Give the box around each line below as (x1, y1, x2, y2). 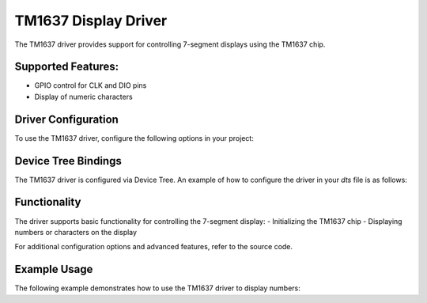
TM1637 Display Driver (14, 12, 168, 29)
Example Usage (14, 263, 93, 276)
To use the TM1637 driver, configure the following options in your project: (14, 133, 255, 142)
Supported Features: (14, 60, 119, 74)
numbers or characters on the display (14, 227, 138, 237)
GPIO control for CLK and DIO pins (34, 81, 147, 90)
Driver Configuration (14, 112, 119, 126)
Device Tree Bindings (14, 154, 122, 168)
